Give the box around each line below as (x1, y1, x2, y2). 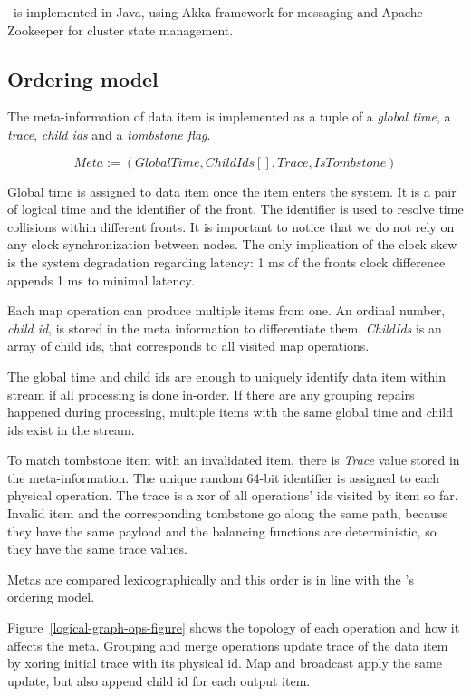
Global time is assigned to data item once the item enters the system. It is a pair (7, 181, 457, 200)
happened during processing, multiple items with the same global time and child (7, 402, 453, 421)
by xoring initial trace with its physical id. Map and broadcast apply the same (7, 653, 442, 672)
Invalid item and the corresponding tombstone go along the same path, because (7, 504, 448, 523)
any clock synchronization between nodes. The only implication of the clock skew (7, 235, 457, 254)
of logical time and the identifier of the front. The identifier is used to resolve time (7, 199, 464, 218)
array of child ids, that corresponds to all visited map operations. (7, 336, 370, 355)
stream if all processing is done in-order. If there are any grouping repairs (7, 384, 415, 403)
